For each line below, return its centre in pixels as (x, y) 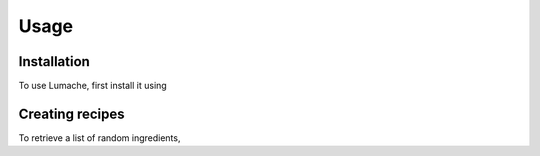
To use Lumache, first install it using (92, 86)
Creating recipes (71, 113)
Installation (54, 61)
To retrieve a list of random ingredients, (99, 137)
